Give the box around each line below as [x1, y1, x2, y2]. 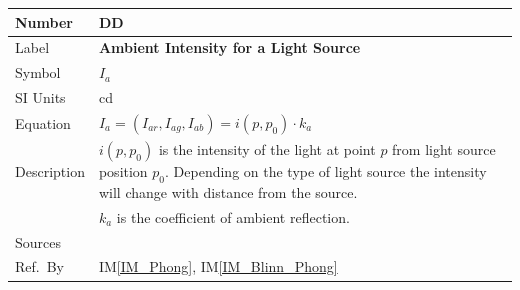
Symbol [15, 62, 61, 83]
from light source [392, 139, 496, 160]
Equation [15, 113, 71, 134]
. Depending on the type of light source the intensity [165, 161, 487, 182]
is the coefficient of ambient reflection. [116, 206, 350, 227]
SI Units [15, 87, 66, 108]
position [98, 161, 148, 182]
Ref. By [15, 256, 64, 277]
